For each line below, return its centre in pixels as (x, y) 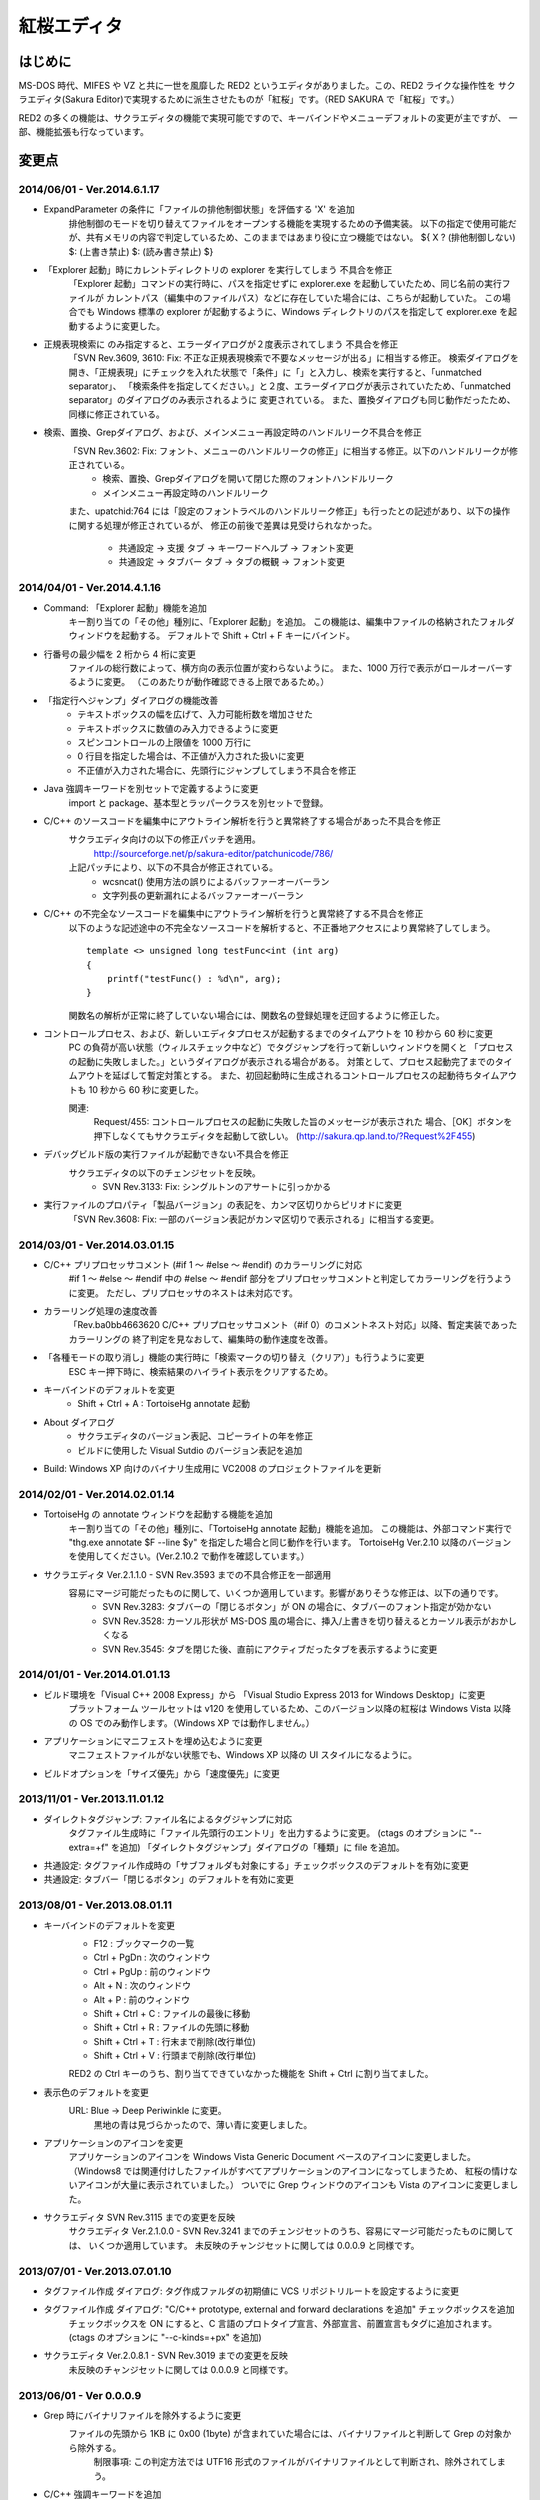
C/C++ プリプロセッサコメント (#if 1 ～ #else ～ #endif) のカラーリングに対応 (203, 1264)
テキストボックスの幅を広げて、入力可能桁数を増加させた (195, 714)
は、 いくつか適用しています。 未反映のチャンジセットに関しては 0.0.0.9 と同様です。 (244, 2245)
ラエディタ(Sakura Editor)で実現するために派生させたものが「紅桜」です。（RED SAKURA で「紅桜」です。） (239, 99)
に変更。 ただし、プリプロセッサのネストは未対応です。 (183, 1292)
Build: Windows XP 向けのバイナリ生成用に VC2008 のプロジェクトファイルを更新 (212, 1468)
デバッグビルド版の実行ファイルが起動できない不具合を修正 (166, 1154)
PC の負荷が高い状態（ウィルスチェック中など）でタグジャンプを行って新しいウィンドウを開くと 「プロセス (291, 1047)
